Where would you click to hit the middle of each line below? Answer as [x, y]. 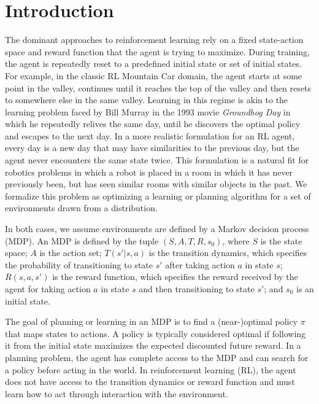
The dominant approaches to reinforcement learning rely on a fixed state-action [154, 40]
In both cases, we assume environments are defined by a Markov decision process [157, 229]
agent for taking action [48, 289]
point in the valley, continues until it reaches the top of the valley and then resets [158, 87]
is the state [281, 240]
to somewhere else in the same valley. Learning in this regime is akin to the [147, 100]
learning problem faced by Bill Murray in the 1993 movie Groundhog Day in [148, 111]
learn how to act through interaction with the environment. [117, 393]
